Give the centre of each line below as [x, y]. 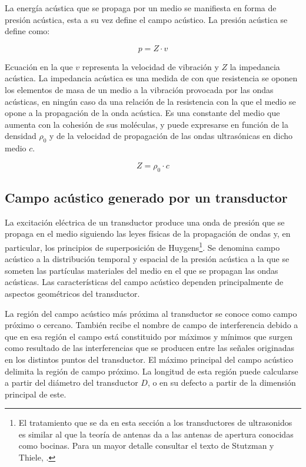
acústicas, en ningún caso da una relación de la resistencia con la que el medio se [150, 101]
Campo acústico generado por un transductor [146, 197]
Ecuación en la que [39, 66]
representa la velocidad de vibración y [150, 66]
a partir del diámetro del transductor [71, 382]
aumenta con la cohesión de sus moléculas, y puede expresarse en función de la [147, 124]
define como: [27, 31]
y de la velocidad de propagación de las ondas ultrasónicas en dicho [171, 136]
